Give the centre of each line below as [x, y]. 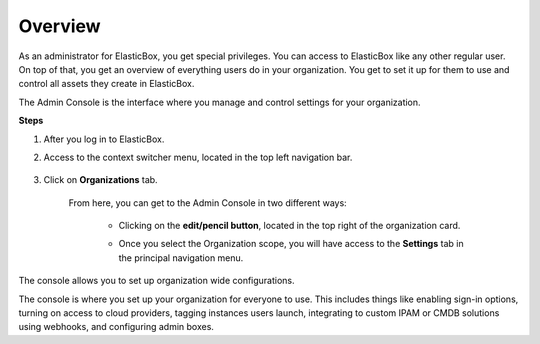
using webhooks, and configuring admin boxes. [116, 327]
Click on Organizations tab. [101, 180]
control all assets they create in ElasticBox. [106, 84]
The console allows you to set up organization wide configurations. [156, 281]
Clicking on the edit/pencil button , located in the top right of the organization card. [289, 226]
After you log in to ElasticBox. [104, 139]
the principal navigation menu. [181, 257]
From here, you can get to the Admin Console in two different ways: [207, 202]
